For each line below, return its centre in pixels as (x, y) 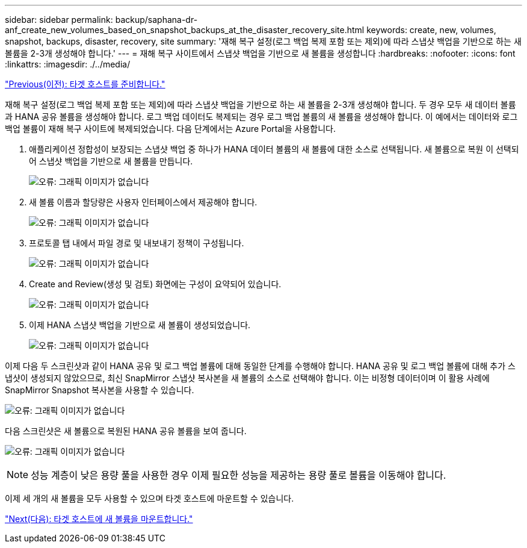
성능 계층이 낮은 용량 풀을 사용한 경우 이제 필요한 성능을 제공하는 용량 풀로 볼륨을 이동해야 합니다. (239, 475)
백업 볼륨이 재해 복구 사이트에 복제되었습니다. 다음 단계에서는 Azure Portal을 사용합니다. (170, 129)
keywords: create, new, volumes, (431, 30)
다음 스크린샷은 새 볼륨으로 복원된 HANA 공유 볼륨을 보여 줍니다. (126, 431)
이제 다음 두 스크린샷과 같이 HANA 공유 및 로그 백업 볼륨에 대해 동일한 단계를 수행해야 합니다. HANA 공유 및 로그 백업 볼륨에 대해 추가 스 (260, 366)
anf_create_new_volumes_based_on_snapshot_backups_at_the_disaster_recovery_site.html (185, 30)
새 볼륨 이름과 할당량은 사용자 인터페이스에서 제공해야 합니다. (143, 202)
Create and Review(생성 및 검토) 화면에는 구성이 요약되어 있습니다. (155, 284)
